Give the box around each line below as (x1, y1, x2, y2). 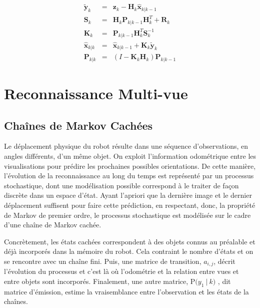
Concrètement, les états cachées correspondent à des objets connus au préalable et (4, 236, 255, 246)
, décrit (213, 256, 235, 266)
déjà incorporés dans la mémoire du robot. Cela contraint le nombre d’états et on (4, 246, 253, 256)
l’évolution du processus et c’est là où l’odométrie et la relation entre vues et (4, 266, 239, 276)
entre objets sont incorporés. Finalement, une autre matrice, (4, 276, 188, 286)
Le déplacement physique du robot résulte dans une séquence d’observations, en (4, 141, 248, 151)
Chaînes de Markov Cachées (4, 117, 153, 133)
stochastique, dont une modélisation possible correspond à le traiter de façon (4, 180, 239, 190)
